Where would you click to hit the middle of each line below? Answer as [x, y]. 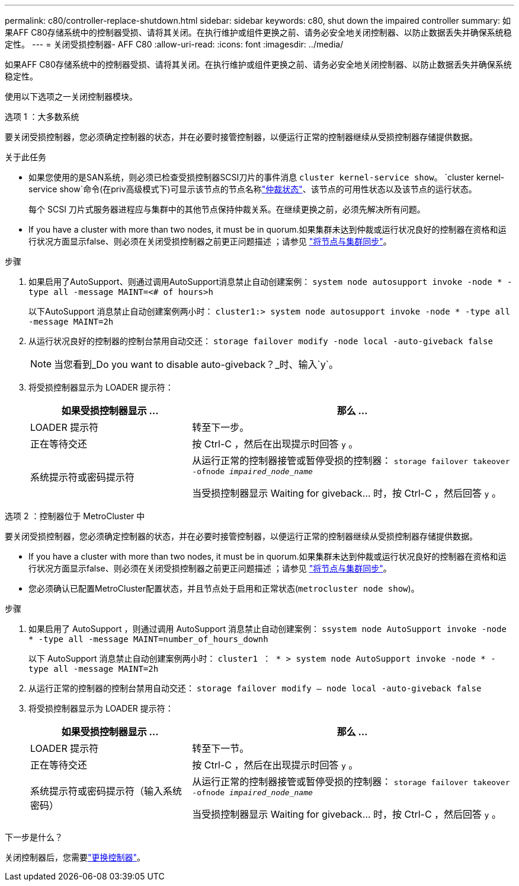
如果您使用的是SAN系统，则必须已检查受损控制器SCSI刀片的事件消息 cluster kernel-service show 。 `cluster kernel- [267, 177]
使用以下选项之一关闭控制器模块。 [71, 96]
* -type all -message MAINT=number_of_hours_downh [148, 639]
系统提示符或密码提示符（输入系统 [106, 791]
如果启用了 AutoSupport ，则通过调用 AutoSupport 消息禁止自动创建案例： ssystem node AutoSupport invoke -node [267, 629]
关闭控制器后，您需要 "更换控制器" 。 [75, 857]
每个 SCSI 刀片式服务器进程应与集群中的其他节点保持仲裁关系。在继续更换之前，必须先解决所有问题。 [227, 209]
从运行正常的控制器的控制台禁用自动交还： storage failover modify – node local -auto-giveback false [255, 688]
